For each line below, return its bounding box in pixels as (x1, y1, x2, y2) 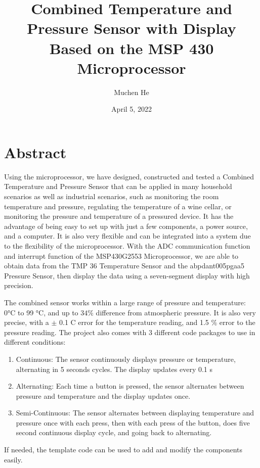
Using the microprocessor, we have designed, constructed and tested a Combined (4, 171, 254, 181)
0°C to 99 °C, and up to (4, 307, 78, 317)
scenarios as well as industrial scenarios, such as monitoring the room (4, 191, 219, 201)
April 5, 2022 (111, 104, 152, 114)
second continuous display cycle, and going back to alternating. (16, 427, 212, 438)
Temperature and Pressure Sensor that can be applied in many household (4, 181, 232, 192)
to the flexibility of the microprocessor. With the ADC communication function (4, 240, 250, 251)
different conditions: (4, 337, 66, 347)
